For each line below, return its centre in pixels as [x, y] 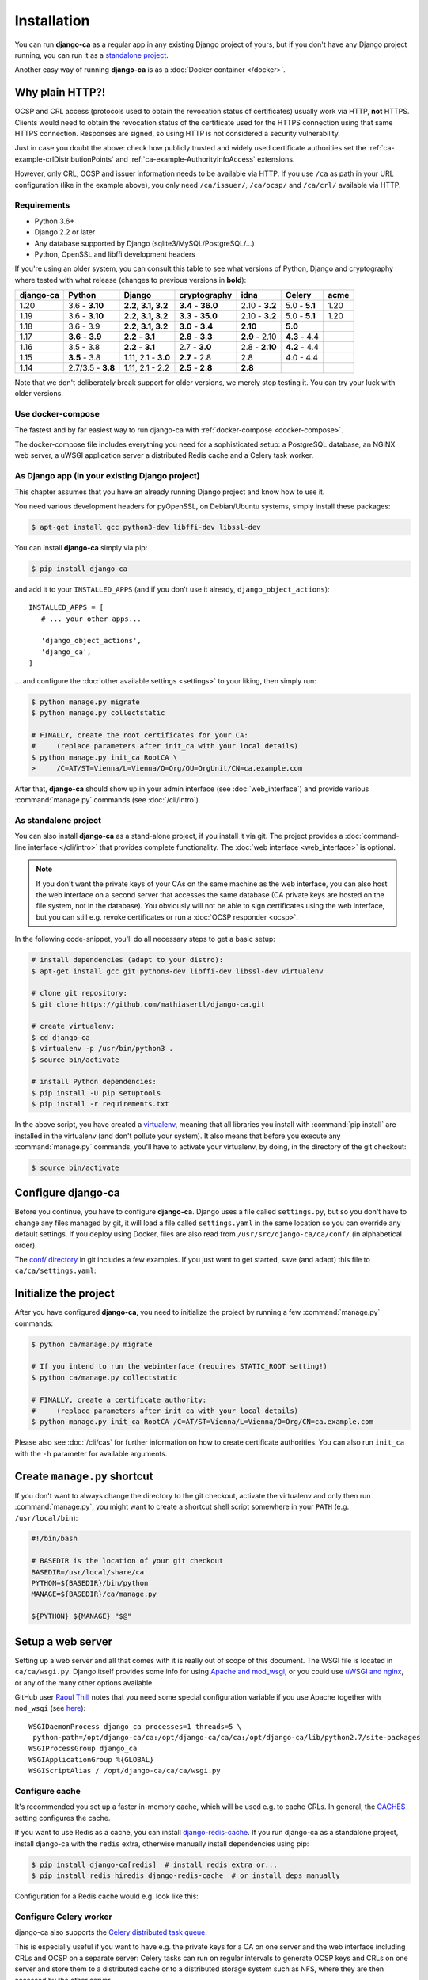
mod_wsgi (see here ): [50, 1708]
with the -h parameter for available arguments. [91, 1453]
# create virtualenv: [73, 1026]
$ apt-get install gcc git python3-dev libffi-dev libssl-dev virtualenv [177, 971]
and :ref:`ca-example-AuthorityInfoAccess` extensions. [205, 159]
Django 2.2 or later [65, 232]
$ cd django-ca [61, 1037]
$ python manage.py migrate [85, 702]
